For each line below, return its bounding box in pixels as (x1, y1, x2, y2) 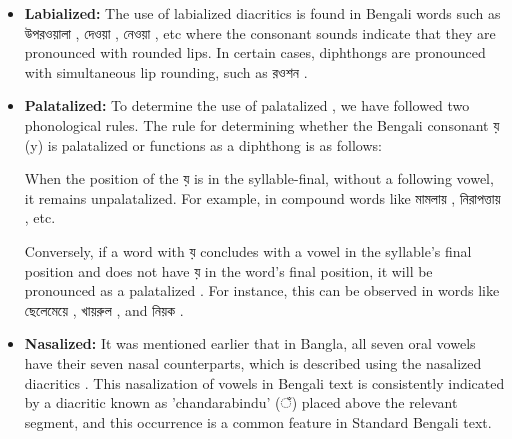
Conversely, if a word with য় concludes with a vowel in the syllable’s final (24, 240, 472, 261)
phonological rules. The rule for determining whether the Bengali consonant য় (24, 114, 500, 135)
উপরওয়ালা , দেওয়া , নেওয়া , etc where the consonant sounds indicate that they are (24, 22, 496, 43)
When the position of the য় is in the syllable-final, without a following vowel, (24, 168, 494, 189)
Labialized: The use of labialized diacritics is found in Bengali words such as (24, 3, 501, 23)
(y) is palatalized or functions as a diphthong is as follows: (24, 134, 382, 155)
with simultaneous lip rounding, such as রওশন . (24, 61, 308, 82)
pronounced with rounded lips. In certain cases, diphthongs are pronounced (24, 42, 486, 63)
